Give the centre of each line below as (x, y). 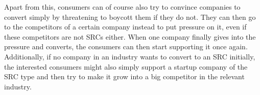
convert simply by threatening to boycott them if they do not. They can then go (130, 17)
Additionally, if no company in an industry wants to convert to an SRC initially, (130, 56)
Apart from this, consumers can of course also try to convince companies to (122, 7)
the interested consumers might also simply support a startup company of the (126, 66)
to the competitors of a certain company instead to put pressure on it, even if (125, 27)
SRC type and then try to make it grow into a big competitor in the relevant (124, 76)
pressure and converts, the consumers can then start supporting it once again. (126, 46)
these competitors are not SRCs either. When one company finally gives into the (130, 36)
